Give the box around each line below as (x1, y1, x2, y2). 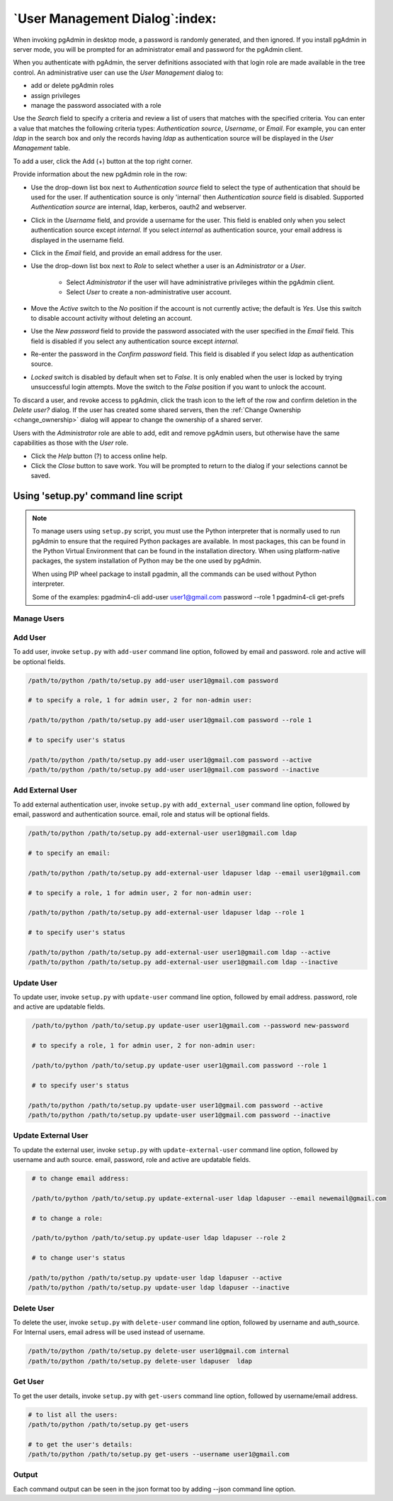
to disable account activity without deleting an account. (30, 314, 193, 322)
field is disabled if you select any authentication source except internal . (30, 337, 239, 345)
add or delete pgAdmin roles (30, 82, 115, 90)
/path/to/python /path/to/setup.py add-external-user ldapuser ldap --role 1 (28, 909, 304, 916)
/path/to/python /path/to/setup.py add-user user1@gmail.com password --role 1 (28, 716, 312, 724)
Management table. (13, 144, 71, 153)
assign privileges (30, 91, 81, 99)
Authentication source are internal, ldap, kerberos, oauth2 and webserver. (30, 203, 247, 211)
